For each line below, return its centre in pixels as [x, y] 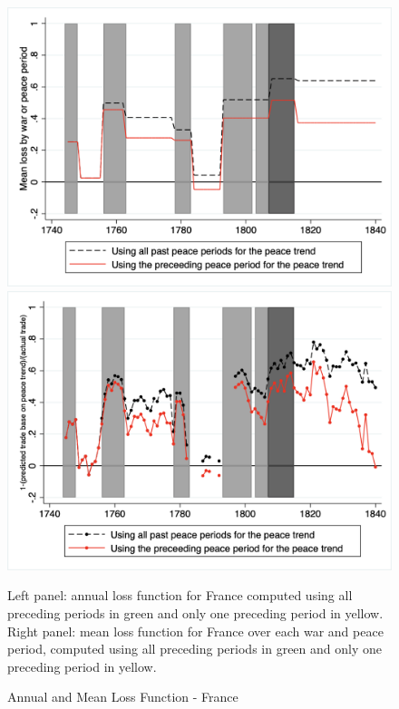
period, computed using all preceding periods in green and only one [195, 649]
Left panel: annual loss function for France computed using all [180, 595]
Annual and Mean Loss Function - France [123, 697]
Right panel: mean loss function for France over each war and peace [195, 631]
